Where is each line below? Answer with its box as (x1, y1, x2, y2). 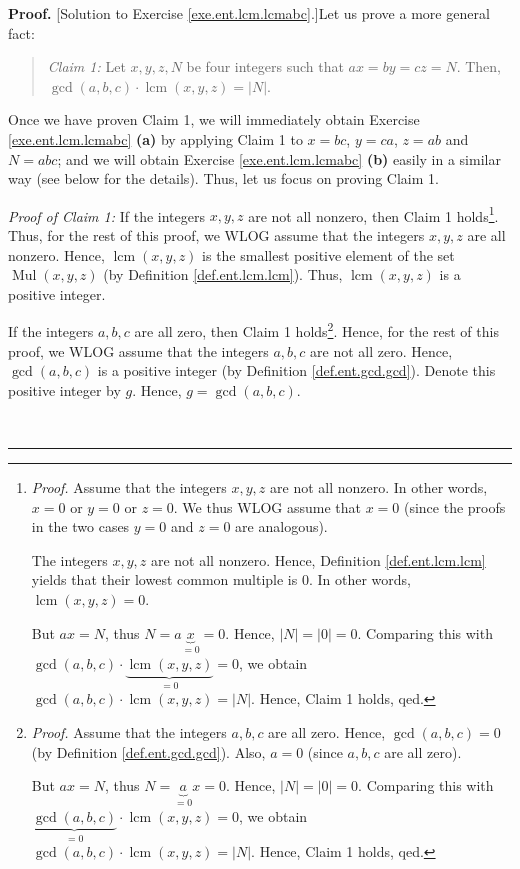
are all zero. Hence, (268, 722, 386, 743)
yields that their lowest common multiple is (31, 569, 298, 590)
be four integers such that (186, 56, 344, 77)
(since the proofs (403, 496, 506, 517)
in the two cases (31, 516, 130, 537)
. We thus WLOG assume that (173, 496, 361, 517)
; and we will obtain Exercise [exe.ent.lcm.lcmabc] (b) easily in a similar (57, 148, 501, 169)
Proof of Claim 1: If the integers (8, 205, 205, 226)
